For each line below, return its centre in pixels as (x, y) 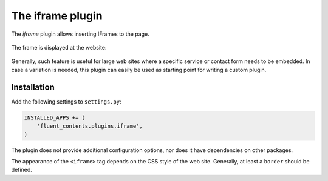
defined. (22, 170)
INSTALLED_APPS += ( (54, 117)
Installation (33, 87)
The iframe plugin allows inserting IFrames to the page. (80, 34)
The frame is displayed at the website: (59, 47)
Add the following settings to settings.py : (66, 101)
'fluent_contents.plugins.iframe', (90, 126)
